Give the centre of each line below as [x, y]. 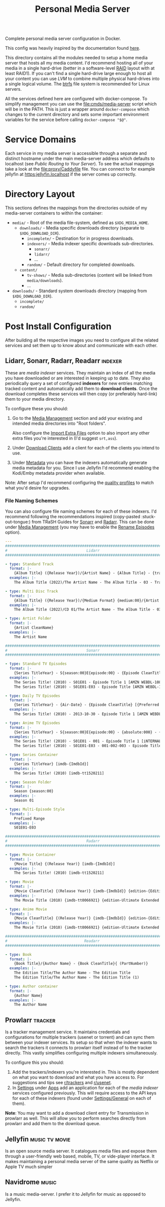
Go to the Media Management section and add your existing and [77, 418]
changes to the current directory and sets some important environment [77, 114]
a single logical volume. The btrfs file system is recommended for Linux [77, 84]
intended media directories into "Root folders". [59, 423]
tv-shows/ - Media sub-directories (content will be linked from [89, 275]
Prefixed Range [29, 818]
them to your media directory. [35, 399]
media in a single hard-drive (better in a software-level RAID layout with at [80, 68]
